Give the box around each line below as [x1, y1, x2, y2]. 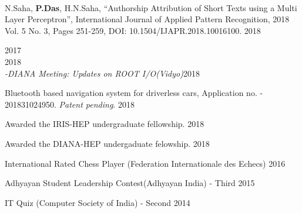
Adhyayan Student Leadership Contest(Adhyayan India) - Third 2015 [5, 177, 255, 189]
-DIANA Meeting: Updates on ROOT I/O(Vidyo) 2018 [5, 67, 200, 79]
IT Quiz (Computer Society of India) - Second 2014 [5, 196, 190, 208]
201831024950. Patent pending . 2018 [5, 98, 135, 110]
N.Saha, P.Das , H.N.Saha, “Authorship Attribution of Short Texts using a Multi [5, 1, 297, 13]
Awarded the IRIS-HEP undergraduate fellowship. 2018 [5, 118, 204, 130]
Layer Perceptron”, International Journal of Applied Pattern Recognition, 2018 [5, 13, 290, 25]
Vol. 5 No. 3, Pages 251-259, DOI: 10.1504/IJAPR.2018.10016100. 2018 [5, 24, 261, 36]
